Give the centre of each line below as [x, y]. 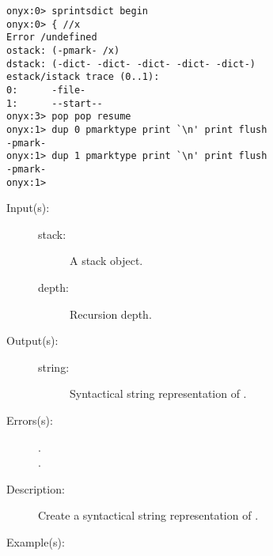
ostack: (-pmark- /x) [63, 50]
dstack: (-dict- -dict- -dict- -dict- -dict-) [131, 64]
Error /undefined [52, 38]
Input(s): [28, 208]
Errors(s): [30, 420]
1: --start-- [55, 103]
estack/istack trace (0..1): [83, 77]
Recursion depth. [111, 314]
